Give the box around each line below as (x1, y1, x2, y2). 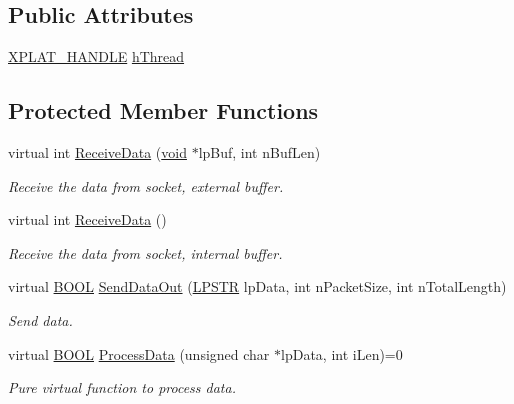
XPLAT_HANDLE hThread (8, 46, 185, 67)
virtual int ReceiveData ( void (8, 142, 187, 162)
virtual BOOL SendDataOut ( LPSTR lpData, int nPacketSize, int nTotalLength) (8, 276, 507, 297)
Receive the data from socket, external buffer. (8, 175, 284, 196)
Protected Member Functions (8, 95, 319, 126)
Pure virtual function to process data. (8, 377, 236, 398)
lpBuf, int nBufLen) (198, 142, 321, 162)
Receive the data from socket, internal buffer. (8, 242, 283, 263)
